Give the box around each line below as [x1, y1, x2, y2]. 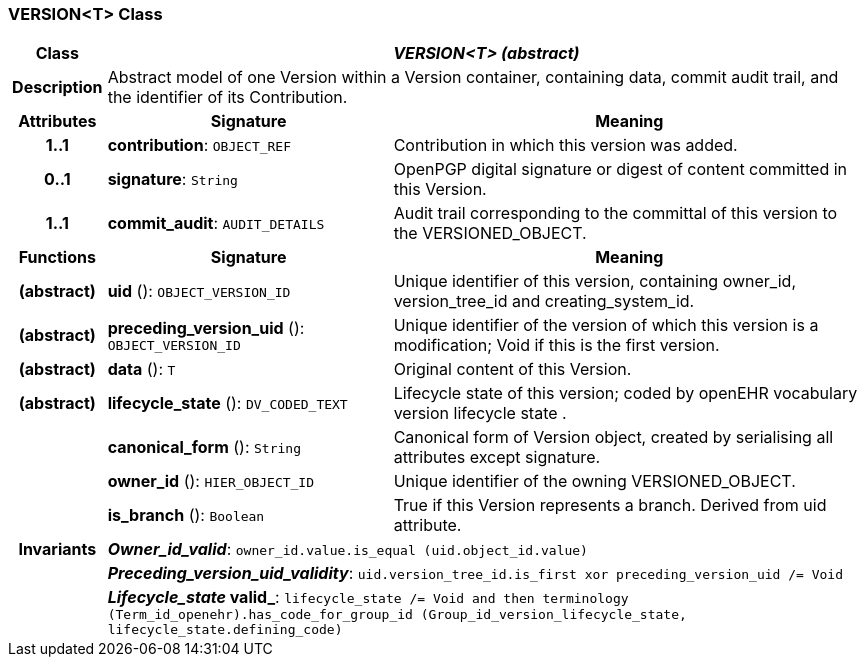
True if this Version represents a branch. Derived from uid [393, 495, 827, 516]
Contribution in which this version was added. [393, 135, 738, 156]
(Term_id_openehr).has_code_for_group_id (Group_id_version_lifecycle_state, [107, 607, 687, 623]
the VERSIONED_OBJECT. [393, 223, 587, 244]
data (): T [107, 359, 176, 380]
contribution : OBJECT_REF [107, 135, 292, 156]
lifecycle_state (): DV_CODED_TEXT [107, 393, 348, 414]
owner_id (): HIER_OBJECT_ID [107, 471, 315, 492]
